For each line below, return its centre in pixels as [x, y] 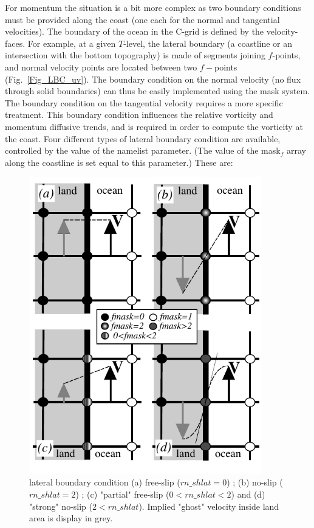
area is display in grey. [71, 518]
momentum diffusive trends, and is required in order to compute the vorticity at [154, 126]
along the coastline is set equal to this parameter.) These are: [119, 162]
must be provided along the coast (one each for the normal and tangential [142, 19]
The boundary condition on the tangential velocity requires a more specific [144, 102]
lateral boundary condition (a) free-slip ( [105, 482]
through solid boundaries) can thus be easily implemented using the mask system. [157, 91]
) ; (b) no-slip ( [255, 482]
